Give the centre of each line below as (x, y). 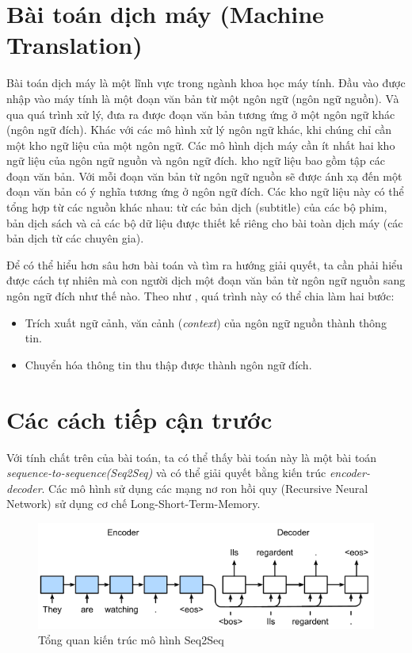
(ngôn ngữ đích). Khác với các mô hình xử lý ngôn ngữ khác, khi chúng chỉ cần (199, 130)
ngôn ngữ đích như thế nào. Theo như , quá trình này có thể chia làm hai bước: (200, 296)
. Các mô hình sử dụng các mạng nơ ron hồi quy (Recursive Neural (205, 488)
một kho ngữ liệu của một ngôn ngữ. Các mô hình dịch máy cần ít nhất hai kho (201, 145)
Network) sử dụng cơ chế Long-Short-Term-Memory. (134, 504)
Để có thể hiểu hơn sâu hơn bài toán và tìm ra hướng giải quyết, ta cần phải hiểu (205, 264)
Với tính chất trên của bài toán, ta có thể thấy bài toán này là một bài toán (192, 457)
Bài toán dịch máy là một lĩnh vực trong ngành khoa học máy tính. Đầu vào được (206, 83)
